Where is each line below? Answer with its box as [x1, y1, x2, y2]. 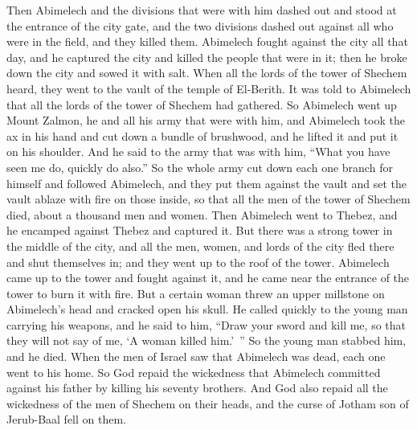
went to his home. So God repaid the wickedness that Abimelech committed [6, 363, 381, 380]
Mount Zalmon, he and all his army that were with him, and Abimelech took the [6, 112, 405, 129]
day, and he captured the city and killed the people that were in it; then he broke [6, 48, 407, 65]
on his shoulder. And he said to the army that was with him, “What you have [6, 143, 390, 160]
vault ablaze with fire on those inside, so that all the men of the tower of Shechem [6, 190, 411, 207]
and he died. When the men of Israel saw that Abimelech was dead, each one [6, 348, 386, 365]
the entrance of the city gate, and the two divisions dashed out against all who [6, 17, 394, 34]
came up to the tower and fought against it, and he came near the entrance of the [6, 269, 410, 286]
